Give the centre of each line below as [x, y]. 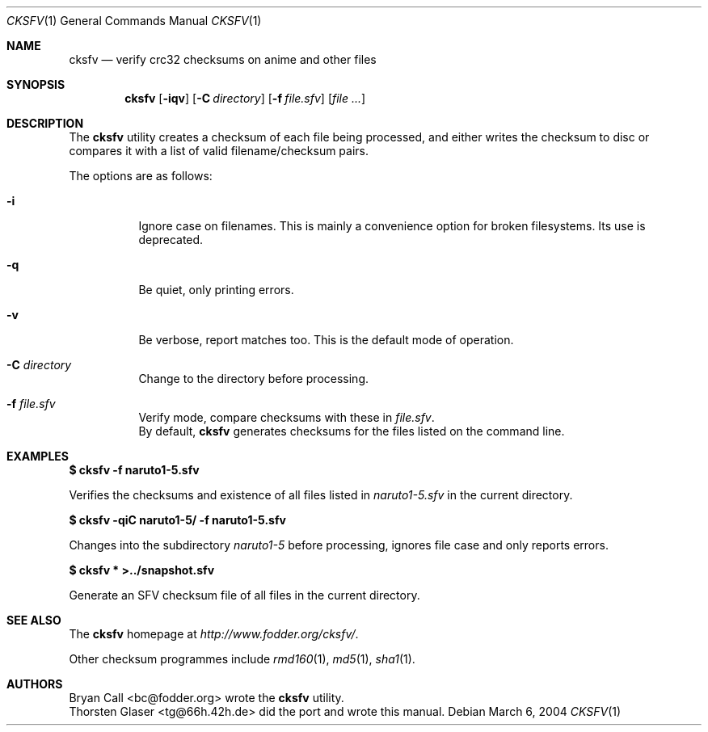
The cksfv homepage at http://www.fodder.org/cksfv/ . [214, 634]
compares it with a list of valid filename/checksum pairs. [219, 151]
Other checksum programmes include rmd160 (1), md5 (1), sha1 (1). [242, 659]
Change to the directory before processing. [254, 379]
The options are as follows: [141, 176]
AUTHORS [35, 684]
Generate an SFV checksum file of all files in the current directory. [244, 595]
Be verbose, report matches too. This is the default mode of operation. [326, 340]
